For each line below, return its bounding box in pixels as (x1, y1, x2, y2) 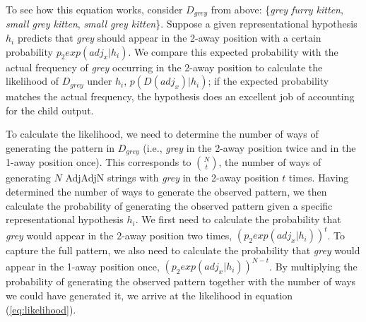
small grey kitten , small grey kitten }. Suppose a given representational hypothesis (6, 16, 358, 31)
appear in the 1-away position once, (6, 258, 160, 273)
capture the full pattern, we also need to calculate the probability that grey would (6, 243, 360, 258)
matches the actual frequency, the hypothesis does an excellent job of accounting (6, 89, 355, 104)
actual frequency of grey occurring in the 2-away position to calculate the (6, 59, 323, 74)
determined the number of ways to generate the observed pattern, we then (6, 184, 327, 199)
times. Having (288, 170, 349, 185)
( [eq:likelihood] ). (6, 302, 76, 316)
